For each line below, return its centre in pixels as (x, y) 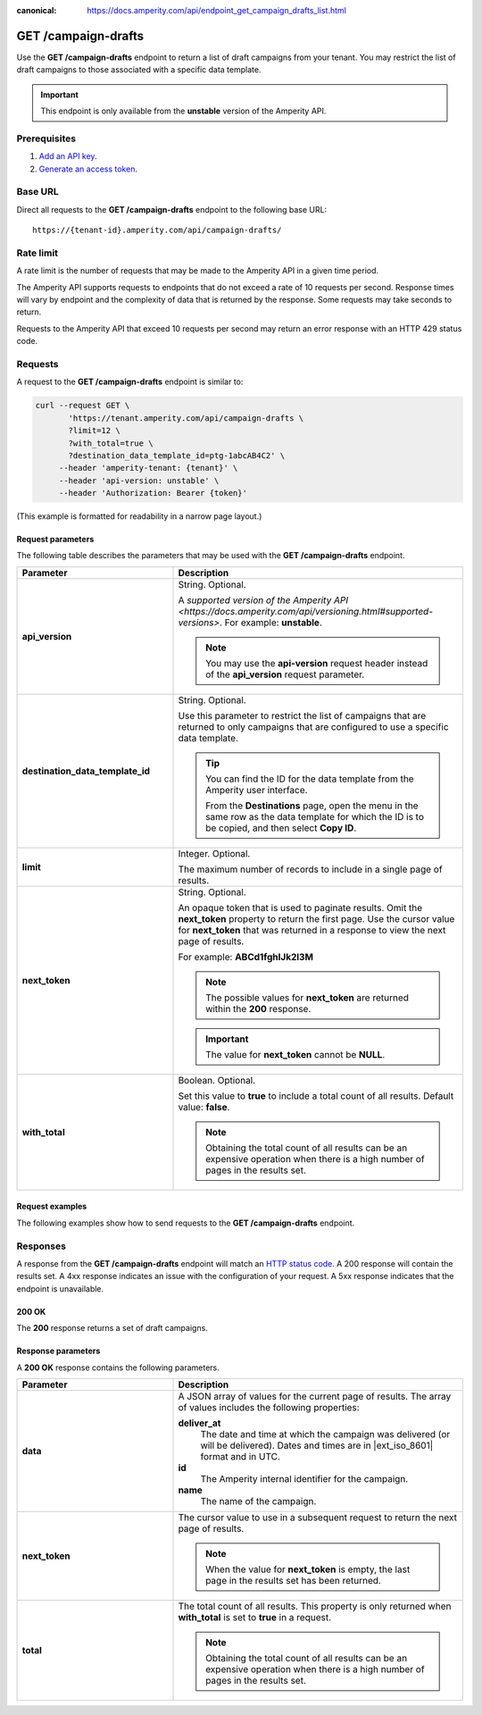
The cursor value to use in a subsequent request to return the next (317, 1517)
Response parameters (58, 1351)
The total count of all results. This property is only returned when (315, 1606)
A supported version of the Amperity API (263, 600)
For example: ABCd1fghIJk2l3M (246, 957)
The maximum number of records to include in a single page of (310, 869)
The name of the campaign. (258, 1501)
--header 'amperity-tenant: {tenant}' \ (148, 468)
